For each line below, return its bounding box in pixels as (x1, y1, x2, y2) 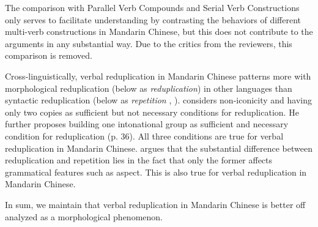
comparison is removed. (5, 49, 92, 62)
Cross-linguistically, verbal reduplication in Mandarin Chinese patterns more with (5, 69, 311, 82)
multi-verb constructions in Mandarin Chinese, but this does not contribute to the (5, 25, 313, 38)
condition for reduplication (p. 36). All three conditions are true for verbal (5, 129, 284, 142)
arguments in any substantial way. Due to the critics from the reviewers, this (5, 37, 292, 50)
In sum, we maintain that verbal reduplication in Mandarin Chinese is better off (5, 198, 306, 210)
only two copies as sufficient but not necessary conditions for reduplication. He (5, 105, 299, 118)
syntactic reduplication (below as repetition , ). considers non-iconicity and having (5, 94, 312, 106)
